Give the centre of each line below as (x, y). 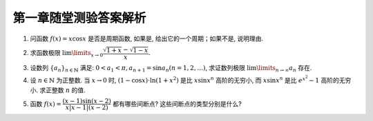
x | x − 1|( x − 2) (87, 108)
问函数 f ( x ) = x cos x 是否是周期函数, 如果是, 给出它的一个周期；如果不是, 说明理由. (147, 38)
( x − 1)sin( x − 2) (87, 101)
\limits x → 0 (87, 54)
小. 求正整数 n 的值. (58, 90)
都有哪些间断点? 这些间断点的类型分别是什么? (177, 104)
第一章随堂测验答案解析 (79, 18)
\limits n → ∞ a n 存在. (284, 68)
